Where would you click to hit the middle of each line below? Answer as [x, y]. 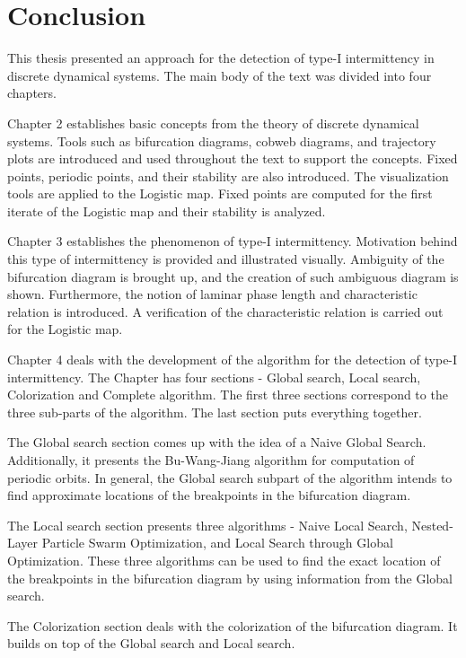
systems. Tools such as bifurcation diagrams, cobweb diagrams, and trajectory [222, 140]
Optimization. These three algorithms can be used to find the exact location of [224, 560]
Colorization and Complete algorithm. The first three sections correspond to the [228, 395]
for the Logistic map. [65, 329]
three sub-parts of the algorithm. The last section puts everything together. [215, 412]
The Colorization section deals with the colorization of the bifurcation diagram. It [233, 625]
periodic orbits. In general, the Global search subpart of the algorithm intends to [230, 477]
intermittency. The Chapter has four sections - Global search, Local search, [214, 377]
